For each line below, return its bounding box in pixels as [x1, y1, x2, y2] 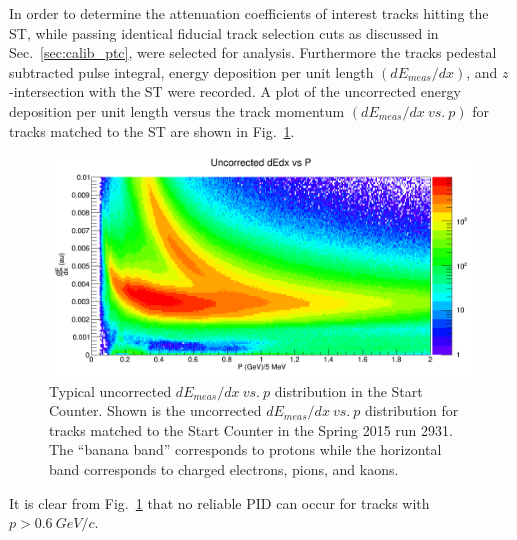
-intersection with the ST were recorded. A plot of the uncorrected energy [9, 81, 461, 102]
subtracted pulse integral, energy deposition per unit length [9, 61, 374, 82]
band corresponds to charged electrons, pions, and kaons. [49, 459, 399, 480]
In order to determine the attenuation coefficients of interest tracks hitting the [9, 3, 489, 23]
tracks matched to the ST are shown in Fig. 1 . [9, 120, 295, 141]
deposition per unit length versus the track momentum [9, 100, 345, 121]
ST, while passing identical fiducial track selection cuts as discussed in [9, 22, 439, 43]
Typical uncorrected [49, 380, 172, 401]
